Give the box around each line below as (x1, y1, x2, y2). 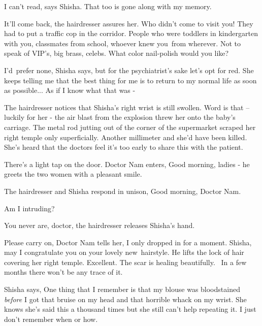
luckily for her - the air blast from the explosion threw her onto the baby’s (4, 112, 236, 122)
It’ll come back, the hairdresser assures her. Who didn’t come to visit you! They (4, 18, 253, 28)
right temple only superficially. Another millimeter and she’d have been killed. (4, 132, 247, 142)
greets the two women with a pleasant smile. (4, 169, 142, 179)
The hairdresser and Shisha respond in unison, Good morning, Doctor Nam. (4, 185, 241, 196)
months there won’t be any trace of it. (4, 267, 123, 277)
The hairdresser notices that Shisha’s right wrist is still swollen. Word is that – (4, 102, 250, 112)
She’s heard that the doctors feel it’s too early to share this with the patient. (4, 142, 243, 152)
